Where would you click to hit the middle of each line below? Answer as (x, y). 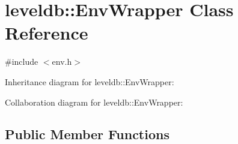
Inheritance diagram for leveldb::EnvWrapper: (90, 81)
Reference (47, 33)
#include (22, 61)
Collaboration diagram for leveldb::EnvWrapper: (94, 102)
